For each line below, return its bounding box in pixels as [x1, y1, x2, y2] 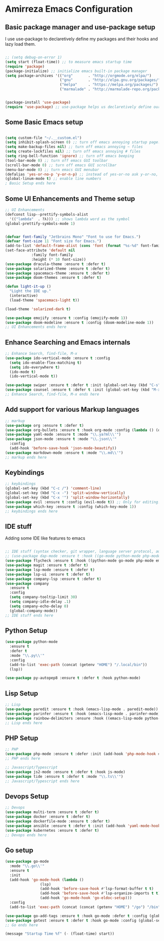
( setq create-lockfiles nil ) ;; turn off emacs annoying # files [5, 149, 141, 154]
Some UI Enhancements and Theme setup [5, 195, 135, 203]
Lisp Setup [5, 689, 38, 697]
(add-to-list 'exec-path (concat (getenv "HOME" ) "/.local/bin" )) [9, 662, 147, 667]
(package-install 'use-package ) [5, 100, 71, 105]
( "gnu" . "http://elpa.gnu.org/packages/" [59, 77, 161, 83]
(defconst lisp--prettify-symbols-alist [5, 212, 89, 217]
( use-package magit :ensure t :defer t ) [5, 563, 89, 568]
